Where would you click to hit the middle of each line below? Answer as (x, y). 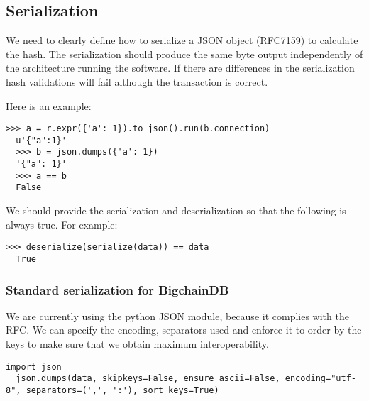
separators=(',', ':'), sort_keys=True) (122, 390)
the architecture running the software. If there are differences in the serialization (180, 68)
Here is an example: (49, 105)
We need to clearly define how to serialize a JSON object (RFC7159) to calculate (182, 40)
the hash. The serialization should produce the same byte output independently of (184, 54)
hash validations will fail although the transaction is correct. (137, 81)
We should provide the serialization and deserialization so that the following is (176, 210)
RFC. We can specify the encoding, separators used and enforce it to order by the (184, 330)
